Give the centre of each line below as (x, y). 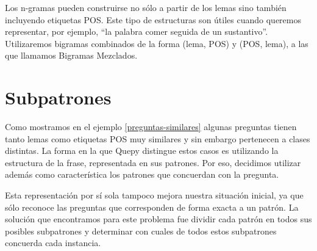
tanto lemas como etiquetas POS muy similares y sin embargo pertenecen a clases (158, 138)
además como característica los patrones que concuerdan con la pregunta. (142, 174)
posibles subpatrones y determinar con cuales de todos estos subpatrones (141, 231)
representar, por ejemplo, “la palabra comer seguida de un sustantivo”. (137, 31)
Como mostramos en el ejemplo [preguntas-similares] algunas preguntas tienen (151, 127)
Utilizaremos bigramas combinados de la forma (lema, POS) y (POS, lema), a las (157, 43)
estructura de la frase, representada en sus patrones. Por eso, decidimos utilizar (153, 162)
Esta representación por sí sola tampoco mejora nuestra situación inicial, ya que (154, 195)
